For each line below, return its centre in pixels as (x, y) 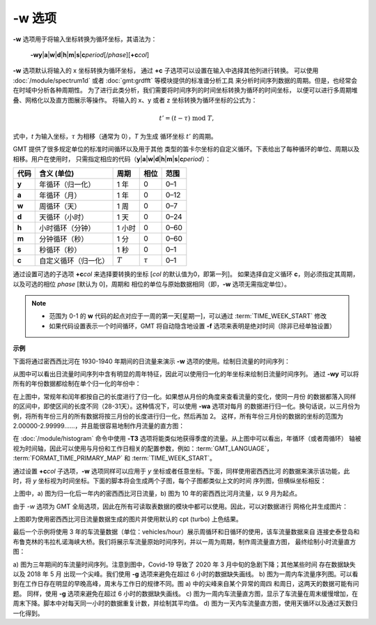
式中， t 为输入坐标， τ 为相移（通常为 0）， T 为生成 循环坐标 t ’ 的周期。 (115, 137)
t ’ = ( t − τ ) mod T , (187, 118)
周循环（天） (60, 206)
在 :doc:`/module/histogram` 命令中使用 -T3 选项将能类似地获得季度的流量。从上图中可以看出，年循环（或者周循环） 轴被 (187, 439)
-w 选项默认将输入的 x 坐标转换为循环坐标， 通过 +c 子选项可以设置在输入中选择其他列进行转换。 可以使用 (166, 70)
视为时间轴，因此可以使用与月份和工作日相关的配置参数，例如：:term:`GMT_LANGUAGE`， (143, 448)
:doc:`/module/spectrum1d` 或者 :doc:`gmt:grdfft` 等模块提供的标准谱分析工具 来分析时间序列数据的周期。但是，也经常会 (185, 80)
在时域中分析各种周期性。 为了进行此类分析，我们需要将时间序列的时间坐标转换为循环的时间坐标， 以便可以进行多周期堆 (185, 90)
